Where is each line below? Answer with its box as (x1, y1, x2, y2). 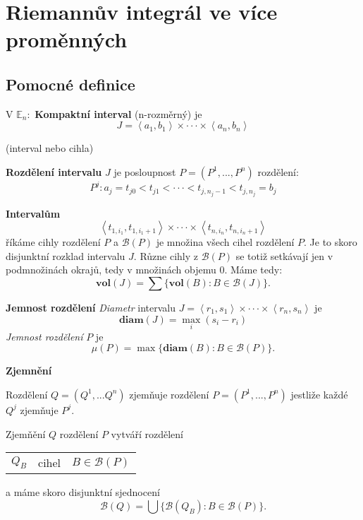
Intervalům (6, 206, 61, 220)
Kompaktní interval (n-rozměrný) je (35, 106, 202, 121)
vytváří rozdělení (111, 426, 183, 441)
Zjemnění (6, 363, 52, 378)
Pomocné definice (6, 73, 135, 95)
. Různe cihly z (133, 248, 199, 263)
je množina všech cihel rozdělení (156, 235, 295, 249)
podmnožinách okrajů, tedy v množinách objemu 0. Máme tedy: (6, 262, 283, 277)
